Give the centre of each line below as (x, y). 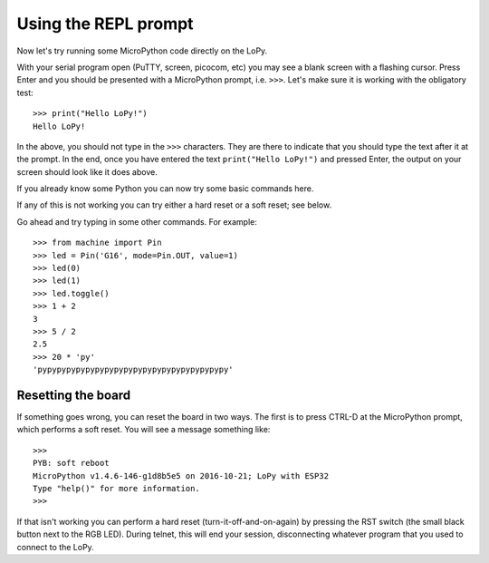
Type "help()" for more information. (117, 488)
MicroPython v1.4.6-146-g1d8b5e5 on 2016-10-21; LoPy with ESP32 (181, 476)
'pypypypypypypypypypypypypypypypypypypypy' (134, 370)
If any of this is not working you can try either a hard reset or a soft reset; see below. (174, 205)
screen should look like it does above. (87, 171)
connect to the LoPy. (55, 547)
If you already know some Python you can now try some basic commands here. (165, 189)
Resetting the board (74, 395)
